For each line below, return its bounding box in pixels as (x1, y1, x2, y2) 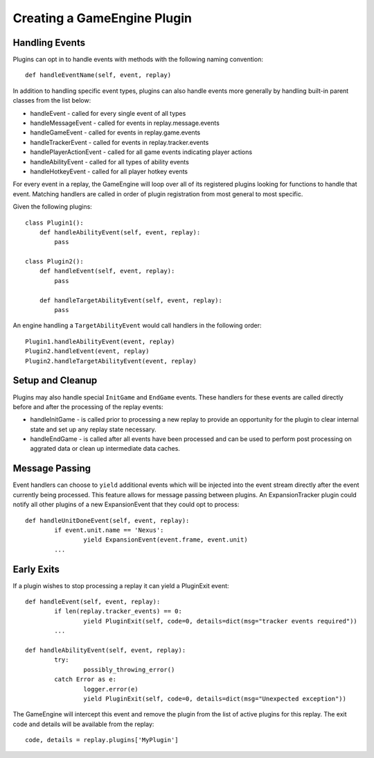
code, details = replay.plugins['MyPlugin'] (25, 736, 179, 744)
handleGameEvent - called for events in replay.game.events (30, 128, 201, 137)
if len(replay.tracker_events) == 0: (54, 608, 183, 615)
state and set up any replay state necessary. (30, 425, 157, 433)
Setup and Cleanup (12, 374, 98, 386)
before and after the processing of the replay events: (12, 402, 164, 411)
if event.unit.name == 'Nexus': (54, 526, 164, 534)
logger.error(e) (83, 685, 139, 693)
